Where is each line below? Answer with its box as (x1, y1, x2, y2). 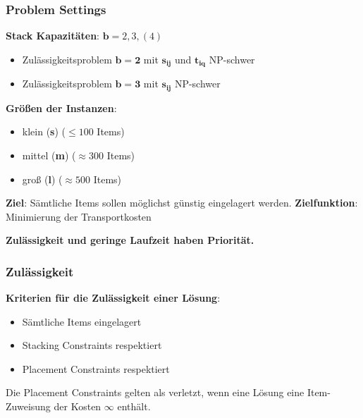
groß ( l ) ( (22, 171, 63, 186)
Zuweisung (6, 399, 51, 414)
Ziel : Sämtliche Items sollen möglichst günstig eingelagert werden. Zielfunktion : (6, 195, 358, 210)
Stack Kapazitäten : (6, 28, 99, 43)
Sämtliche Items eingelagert (22, 314, 142, 328)
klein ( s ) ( (22, 124, 66, 139)
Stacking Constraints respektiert (22, 338, 162, 352)
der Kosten (54, 399, 101, 414)
